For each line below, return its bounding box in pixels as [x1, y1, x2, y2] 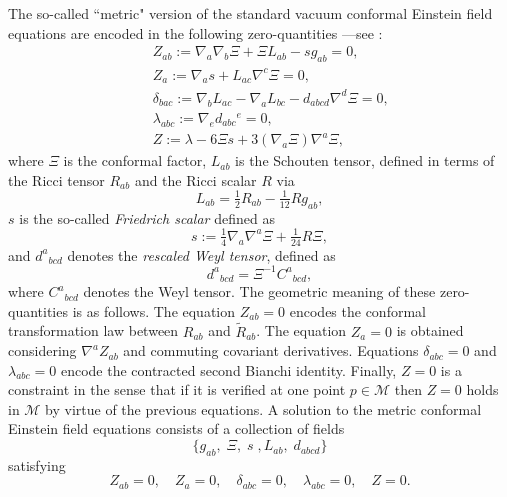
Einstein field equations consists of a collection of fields [8, 418, 345, 439]
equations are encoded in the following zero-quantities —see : [8, 22, 383, 43]
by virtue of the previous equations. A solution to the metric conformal [45, 398, 482, 419]
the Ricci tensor [8, 169, 105, 190]
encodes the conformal [289, 300, 426, 321]
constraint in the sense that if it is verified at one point [8, 379, 346, 400]
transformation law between [8, 320, 179, 341]
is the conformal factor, [63, 150, 207, 171]
